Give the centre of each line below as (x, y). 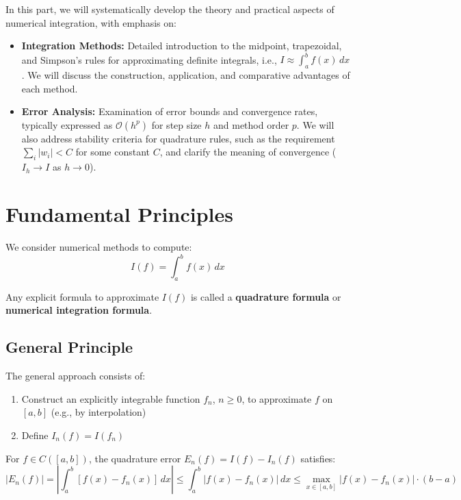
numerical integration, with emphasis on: (91, 22)
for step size (176, 124)
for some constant (113, 152)
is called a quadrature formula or (266, 296)
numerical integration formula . (79, 310)
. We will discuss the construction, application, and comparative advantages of (186, 75)
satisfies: (318, 458)
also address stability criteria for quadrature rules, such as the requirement (178, 138)
